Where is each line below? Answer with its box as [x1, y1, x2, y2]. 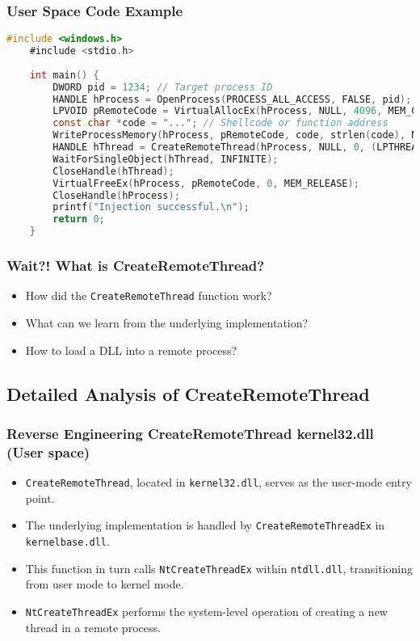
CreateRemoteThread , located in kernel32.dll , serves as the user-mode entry [25, 474, 412, 491]
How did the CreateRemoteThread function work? [25, 287, 272, 304]
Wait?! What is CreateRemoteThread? [6, 255, 265, 276]
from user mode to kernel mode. [25, 576, 184, 593]
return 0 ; [52, 213, 105, 226]
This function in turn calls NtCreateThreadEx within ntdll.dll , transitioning [25, 559, 413, 576]
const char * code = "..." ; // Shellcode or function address [52, 117, 388, 129]
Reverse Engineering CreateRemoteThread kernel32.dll [6, 423, 374, 443]
